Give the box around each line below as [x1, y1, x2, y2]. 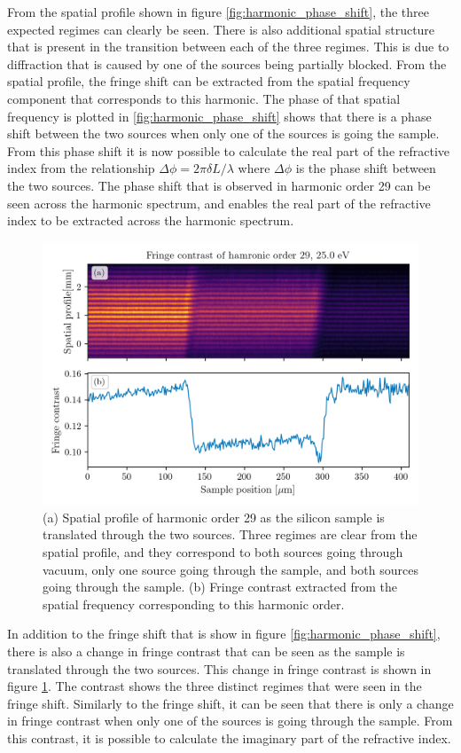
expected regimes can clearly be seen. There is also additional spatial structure [7, 20, 435, 38]
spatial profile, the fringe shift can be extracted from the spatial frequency [7, 72, 410, 90]
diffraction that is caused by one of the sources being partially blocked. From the [7, 54, 447, 73]
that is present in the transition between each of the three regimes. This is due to [7, 37, 449, 56]
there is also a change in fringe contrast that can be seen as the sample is [7, 641, 405, 660]
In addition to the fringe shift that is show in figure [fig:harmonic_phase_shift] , [7, 624, 441, 643]
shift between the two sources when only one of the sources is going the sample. [7, 124, 440, 143]
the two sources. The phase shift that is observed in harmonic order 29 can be [7, 176, 431, 194]
